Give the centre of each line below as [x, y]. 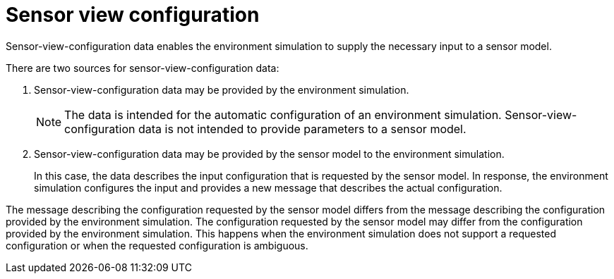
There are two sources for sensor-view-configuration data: [143, 68]
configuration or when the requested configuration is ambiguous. [157, 245]
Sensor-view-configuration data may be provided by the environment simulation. [222, 89]
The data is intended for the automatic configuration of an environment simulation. [283, 114]
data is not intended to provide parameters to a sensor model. [302, 129]
